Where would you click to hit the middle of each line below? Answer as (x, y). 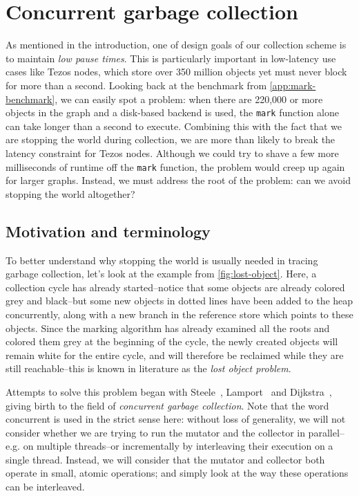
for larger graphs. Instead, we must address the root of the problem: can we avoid (178, 180)
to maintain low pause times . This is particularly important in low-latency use (171, 58)
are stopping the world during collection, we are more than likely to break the (171, 139)
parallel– (326, 432)
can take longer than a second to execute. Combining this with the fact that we (174, 126)
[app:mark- (293, 85)
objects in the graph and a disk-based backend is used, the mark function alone (172, 112)
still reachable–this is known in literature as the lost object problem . (148, 368)
